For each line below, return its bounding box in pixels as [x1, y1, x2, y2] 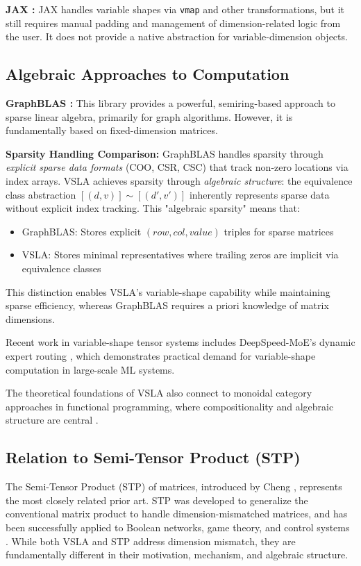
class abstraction [6, 187, 76, 201]
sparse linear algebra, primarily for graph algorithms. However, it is [6, 109, 293, 124]
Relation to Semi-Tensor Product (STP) [6, 447, 301, 468]
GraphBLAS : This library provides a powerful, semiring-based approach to [6, 96, 335, 110]
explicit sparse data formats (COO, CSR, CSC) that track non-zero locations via [6, 160, 349, 174]
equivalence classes [22, 260, 101, 275]
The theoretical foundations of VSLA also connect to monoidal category [6, 385, 312, 400]
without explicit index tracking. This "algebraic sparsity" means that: [6, 201, 300, 215]
